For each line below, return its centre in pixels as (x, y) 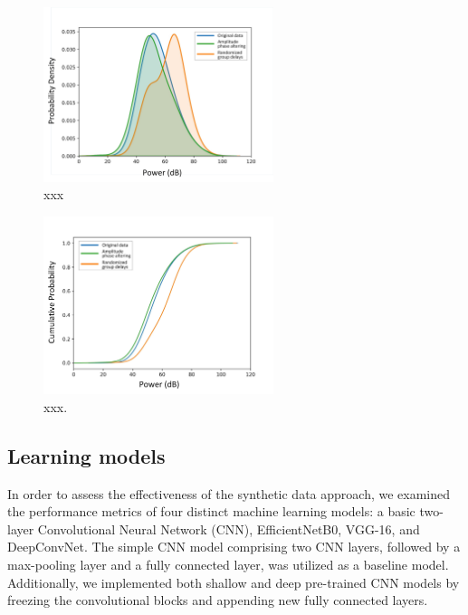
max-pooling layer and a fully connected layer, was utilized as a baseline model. (228, 564)
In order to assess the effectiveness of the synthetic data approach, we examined (229, 493)
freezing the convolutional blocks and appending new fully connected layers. (218, 600)
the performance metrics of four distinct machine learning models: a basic (211, 511)
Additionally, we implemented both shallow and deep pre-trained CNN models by (234, 582)
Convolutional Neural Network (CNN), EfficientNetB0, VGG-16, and (229, 529)
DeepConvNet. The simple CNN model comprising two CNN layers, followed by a (234, 547)
